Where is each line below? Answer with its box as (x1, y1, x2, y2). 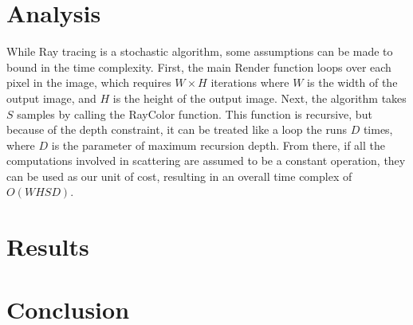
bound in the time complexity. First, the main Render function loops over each (6, 58, 391, 75)
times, (363, 121, 393, 138)
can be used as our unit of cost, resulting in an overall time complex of (6, 167, 352, 184)
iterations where (210, 74, 289, 91)
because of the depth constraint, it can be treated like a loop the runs (6, 121, 347, 138)
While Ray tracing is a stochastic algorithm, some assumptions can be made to (6, 43, 393, 60)
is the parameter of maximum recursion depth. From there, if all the (51, 136, 385, 153)
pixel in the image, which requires (6, 74, 171, 91)
